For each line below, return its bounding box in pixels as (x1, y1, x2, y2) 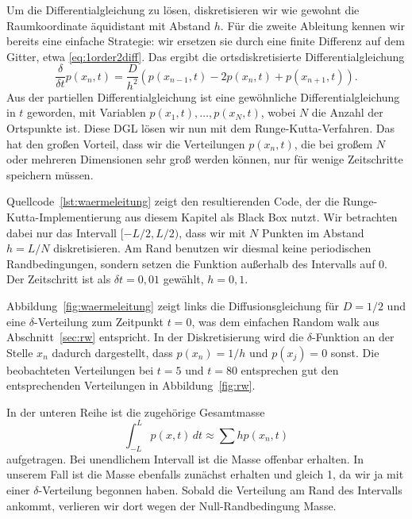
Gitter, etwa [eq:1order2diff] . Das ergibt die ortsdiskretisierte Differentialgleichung (6, 48, 405, 64)
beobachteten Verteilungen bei (6, 361, 154, 378)
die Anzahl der (311, 104, 383, 121)
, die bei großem (294, 135, 373, 152)
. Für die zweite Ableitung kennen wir (220, 17, 405, 33)
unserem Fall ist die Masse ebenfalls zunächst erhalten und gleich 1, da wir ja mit (6, 466, 404, 482)
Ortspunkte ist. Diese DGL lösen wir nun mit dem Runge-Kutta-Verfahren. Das (6, 119, 395, 136)
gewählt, (163, 271, 204, 287)
